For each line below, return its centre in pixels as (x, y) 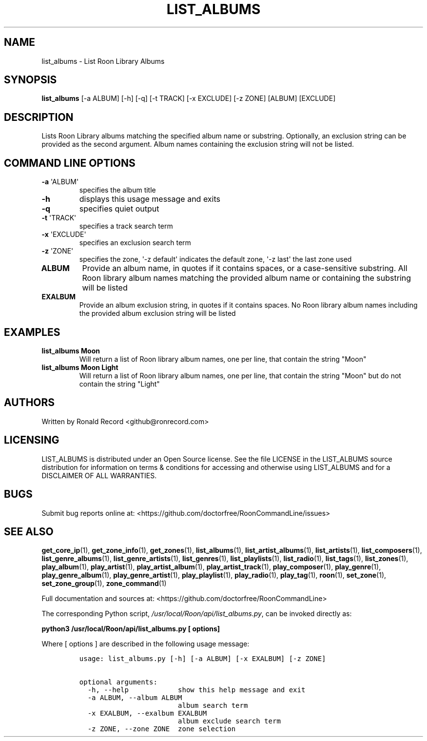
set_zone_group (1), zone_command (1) (104, 584)
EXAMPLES (32, 332)
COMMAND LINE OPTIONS (70, 163)
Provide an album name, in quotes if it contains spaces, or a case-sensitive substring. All (245, 268)
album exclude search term (229, 721)
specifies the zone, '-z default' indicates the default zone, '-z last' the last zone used (215, 259)
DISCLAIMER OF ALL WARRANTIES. (99, 475)
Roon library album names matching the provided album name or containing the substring (247, 278)
